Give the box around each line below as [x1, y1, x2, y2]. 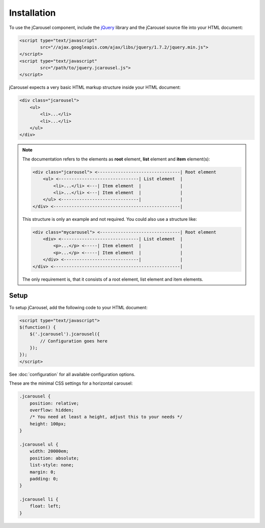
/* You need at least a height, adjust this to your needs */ [29, 414, 183, 420]
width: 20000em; [29, 449, 69, 454]
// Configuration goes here [40, 338, 108, 343]
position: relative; [29, 400, 79, 406]
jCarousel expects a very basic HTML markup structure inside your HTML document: [9, 84, 181, 90]
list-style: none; [29, 462, 74, 468]
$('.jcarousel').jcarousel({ [29, 331, 100, 337]
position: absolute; [29, 455, 79, 461]
